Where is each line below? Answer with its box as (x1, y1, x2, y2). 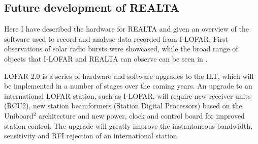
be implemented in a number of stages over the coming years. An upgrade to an (4, 80, 252, 91)
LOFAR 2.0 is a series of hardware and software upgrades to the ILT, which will (4, 70, 254, 81)
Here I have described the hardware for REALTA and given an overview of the (4, 23, 249, 34)
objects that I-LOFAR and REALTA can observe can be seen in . (4, 53, 208, 64)
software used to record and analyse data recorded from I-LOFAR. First (4, 33, 229, 44)
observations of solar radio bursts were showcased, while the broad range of (4, 43, 238, 54)
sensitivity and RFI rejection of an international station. (4, 130, 179, 141)
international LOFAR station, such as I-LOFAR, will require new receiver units (4, 90, 251, 101)
